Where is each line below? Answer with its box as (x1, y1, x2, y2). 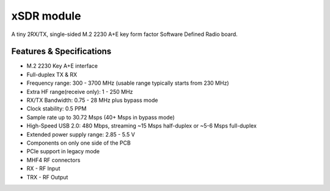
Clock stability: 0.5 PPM (26, 105, 87, 112)
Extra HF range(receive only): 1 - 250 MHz (26, 88, 133, 95)
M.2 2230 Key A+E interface (26, 62, 98, 70)
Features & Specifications (11, 46, 112, 57)
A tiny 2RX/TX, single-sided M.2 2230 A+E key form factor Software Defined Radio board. (11, 31, 238, 38)
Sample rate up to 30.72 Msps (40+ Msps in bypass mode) (26, 114, 175, 121)
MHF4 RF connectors (26, 156, 81, 164)
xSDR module (11, 9, 81, 23)
